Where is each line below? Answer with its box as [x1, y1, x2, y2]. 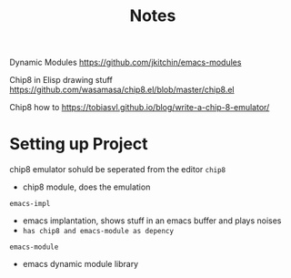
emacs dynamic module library [22, 259, 139, 270]
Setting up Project [9, 134, 148, 155]
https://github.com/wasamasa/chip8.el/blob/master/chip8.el [9, 84, 235, 96]
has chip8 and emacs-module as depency [22, 227, 175, 236]
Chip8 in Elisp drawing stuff [9, 75, 114, 86]
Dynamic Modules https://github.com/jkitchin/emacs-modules [9, 57, 242, 68]
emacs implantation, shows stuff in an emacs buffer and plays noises [22, 215, 282, 226]
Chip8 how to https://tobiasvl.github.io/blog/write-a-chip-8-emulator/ [9, 102, 270, 113]
